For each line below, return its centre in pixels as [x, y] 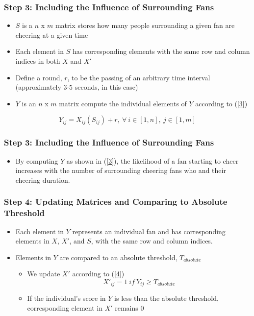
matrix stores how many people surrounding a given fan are [145, 25]
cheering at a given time [52, 35]
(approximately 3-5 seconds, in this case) [77, 87]
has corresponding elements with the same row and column [161, 51]
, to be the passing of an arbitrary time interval [139, 77]
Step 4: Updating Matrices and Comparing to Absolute [116, 202]
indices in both [38, 61]
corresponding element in [65, 307]
